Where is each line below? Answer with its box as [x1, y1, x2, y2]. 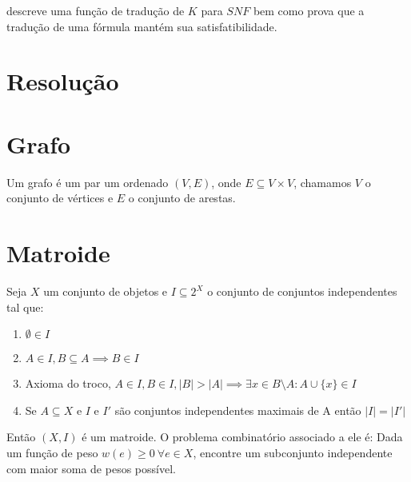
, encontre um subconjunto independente [193, 444, 393, 460]
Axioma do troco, [25, 375, 111, 392]
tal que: [6, 298, 44, 315]
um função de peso [6, 444, 98, 460]
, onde [211, 173, 241, 190]
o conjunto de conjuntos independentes [207, 283, 397, 299]
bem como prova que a [253, 2, 365, 18]
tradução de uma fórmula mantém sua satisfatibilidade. [6, 18, 277, 34]
